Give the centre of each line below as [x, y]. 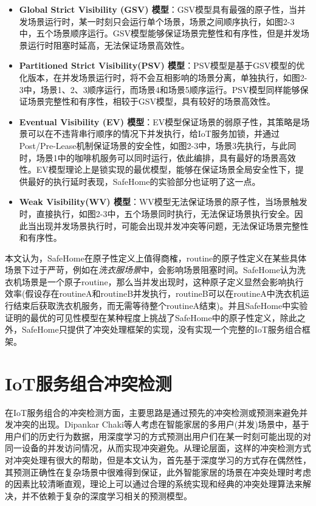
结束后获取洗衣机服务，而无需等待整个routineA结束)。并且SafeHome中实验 [160, 306]
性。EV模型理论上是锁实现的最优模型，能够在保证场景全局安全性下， [157, 169]
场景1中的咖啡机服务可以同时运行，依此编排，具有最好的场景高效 [166, 157]
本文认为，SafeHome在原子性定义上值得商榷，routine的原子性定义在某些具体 [156, 258]
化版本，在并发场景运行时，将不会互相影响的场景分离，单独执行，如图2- [163, 77]
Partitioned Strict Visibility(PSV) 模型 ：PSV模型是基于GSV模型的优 [162, 65]
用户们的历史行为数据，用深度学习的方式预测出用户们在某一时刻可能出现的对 [158, 436]
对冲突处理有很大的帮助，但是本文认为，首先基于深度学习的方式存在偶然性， [158, 459]
